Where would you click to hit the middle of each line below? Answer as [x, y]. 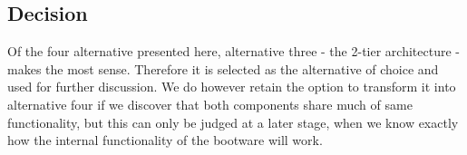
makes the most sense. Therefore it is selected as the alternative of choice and [223, 68]
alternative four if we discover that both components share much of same [210, 104]
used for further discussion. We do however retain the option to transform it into [232, 87]
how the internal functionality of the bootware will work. [165, 140]
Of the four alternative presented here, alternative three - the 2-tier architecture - [233, 51]
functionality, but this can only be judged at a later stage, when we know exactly [233, 122]
